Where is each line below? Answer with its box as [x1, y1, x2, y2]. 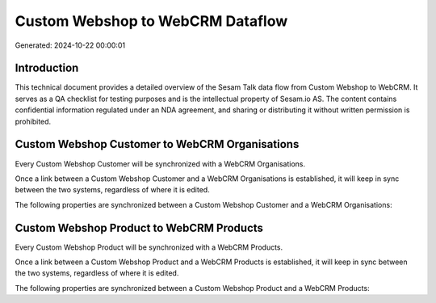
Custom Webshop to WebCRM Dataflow [15, 12, 288, 30]
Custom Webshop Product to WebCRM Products [15, 221, 264, 234]
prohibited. [15, 116, 52, 126]
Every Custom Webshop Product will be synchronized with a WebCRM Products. [15, 242, 283, 252]
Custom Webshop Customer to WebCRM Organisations [15, 137, 300, 151]
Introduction [15, 61, 79, 75]
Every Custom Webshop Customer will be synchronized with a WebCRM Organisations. [15, 158, 306, 169]
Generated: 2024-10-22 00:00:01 [15, 40, 125, 50]
